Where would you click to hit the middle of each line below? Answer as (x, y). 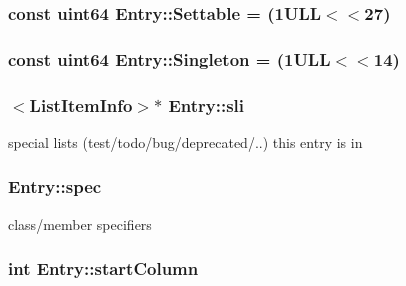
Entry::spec (55, 186)
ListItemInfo (81, 104)
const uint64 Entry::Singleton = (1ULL (169, 58)
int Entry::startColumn (103, 268)
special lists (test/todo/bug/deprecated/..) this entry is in (185, 141)
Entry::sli (206, 104)
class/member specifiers (80, 223)
